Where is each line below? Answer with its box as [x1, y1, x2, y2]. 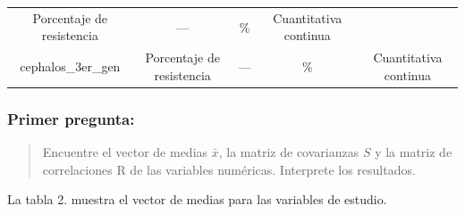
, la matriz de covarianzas [218, 143, 359, 161]
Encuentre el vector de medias [42, 143, 208, 161]
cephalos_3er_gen [20, 56, 121, 75]
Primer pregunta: [7, 107, 135, 129]
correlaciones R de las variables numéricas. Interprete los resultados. [42, 160, 416, 178]
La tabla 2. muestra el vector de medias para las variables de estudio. [7, 190, 387, 209]
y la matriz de [375, 143, 452, 161]
